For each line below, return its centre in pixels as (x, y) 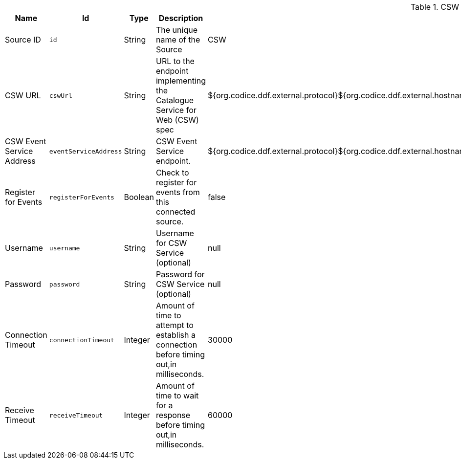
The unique (176, 30)
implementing (181, 81)
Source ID (23, 40)
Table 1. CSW (435, 7)
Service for (176, 110)
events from (178, 192)
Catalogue (175, 100)
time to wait (177, 396)
